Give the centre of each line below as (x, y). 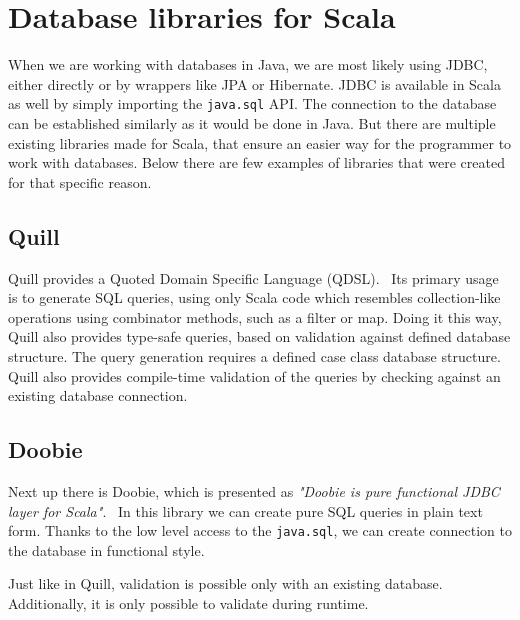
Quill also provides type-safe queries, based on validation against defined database (259, 336)
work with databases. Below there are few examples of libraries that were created (256, 162)
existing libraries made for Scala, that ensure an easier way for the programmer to (260, 142)
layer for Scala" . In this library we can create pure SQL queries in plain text (245, 510)
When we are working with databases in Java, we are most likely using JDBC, (248, 64)
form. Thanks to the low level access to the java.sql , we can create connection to (260, 530)
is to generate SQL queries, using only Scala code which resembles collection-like (254, 297)
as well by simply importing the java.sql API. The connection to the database (252, 103)
